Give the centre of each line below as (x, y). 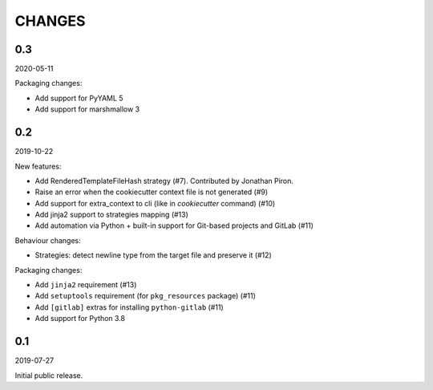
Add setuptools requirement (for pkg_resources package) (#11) (146, 296)
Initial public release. (49, 375)
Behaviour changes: (48, 240)
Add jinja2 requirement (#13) (86, 285)
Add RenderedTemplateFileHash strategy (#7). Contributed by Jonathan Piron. (164, 181)
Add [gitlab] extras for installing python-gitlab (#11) (129, 307)
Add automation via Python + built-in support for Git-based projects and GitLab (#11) (174, 225)
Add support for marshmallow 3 (87, 109)
